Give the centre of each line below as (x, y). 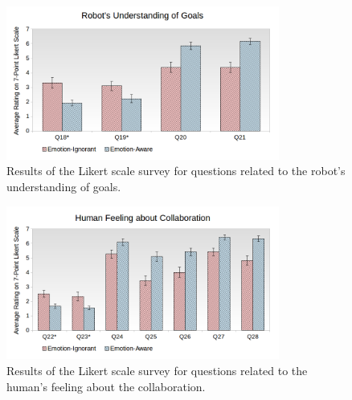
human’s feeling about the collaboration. (106, 386)
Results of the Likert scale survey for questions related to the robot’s (176, 171)
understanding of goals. (64, 186)
